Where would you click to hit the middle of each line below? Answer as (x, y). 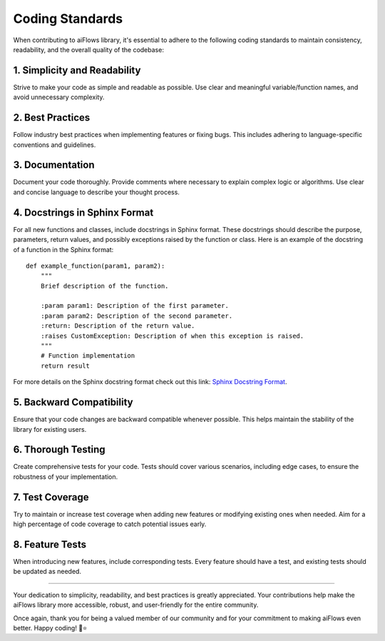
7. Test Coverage (51, 497)
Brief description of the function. (104, 286)
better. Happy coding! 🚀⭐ (50, 627)
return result (65, 365)
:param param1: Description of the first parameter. (135, 306)
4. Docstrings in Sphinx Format (83, 212)
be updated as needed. (47, 572)
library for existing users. (50, 429)
